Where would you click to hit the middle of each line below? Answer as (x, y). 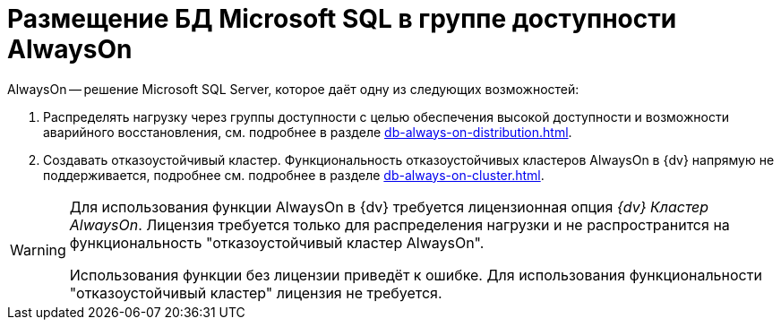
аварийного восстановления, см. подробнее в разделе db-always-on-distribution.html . (308, 132)
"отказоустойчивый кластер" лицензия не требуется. (256, 293)
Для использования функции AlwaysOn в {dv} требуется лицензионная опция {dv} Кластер (389, 207)
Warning (38, 250)
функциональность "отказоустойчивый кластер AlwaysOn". (277, 242)
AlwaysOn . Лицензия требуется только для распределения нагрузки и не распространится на (399, 224)
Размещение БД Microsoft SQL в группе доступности (342, 19)
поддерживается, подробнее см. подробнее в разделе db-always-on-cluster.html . (294, 175)
